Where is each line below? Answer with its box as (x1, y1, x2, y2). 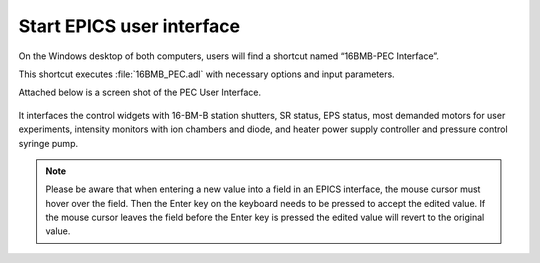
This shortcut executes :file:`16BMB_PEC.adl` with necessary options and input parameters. (18, 68, 395, 80)
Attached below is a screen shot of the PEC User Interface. (18, 86, 262, 99)
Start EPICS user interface (18, 15, 240, 37)
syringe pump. (18, 137, 79, 149)
